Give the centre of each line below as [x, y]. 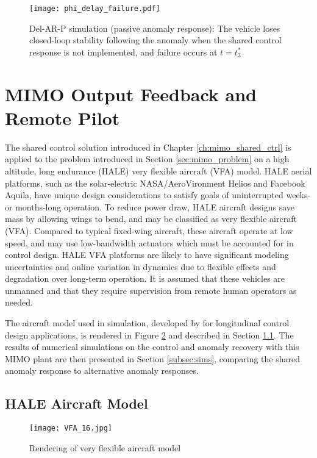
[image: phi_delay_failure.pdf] [95, 9]
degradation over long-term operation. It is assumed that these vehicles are [145, 278]
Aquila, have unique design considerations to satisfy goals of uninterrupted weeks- [158, 195]
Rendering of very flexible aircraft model [105, 447]
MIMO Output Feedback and [131, 94]
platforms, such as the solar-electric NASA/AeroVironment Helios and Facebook [155, 183]
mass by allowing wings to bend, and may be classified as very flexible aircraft [151, 219]
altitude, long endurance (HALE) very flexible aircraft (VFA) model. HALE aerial [158, 170]
